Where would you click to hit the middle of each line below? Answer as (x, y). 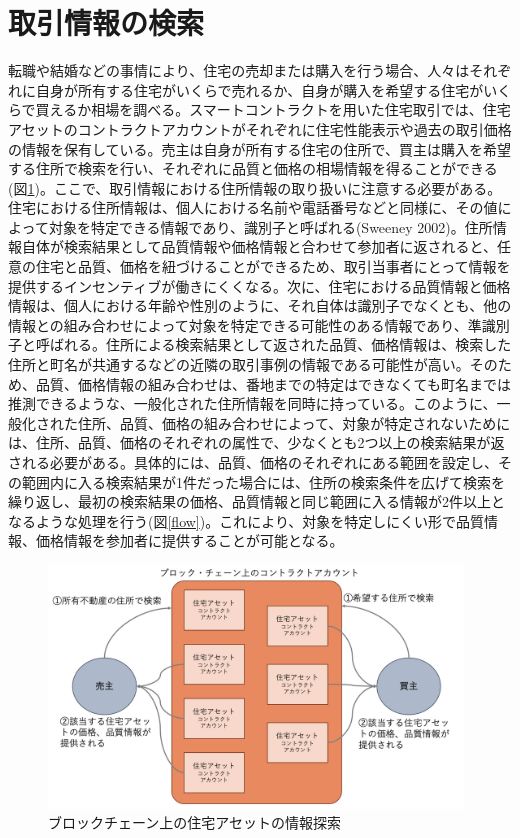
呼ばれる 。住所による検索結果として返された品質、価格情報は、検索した (273, 344)
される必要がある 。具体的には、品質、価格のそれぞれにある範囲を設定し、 (253, 462)
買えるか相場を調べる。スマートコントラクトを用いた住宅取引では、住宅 (273, 109)
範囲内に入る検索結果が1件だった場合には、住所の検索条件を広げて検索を (263, 481)
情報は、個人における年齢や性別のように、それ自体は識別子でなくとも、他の (260, 305)
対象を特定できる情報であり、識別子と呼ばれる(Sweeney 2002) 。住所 (270, 226)
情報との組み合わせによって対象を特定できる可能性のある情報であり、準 (245, 324)
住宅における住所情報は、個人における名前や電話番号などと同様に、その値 (253, 207)
